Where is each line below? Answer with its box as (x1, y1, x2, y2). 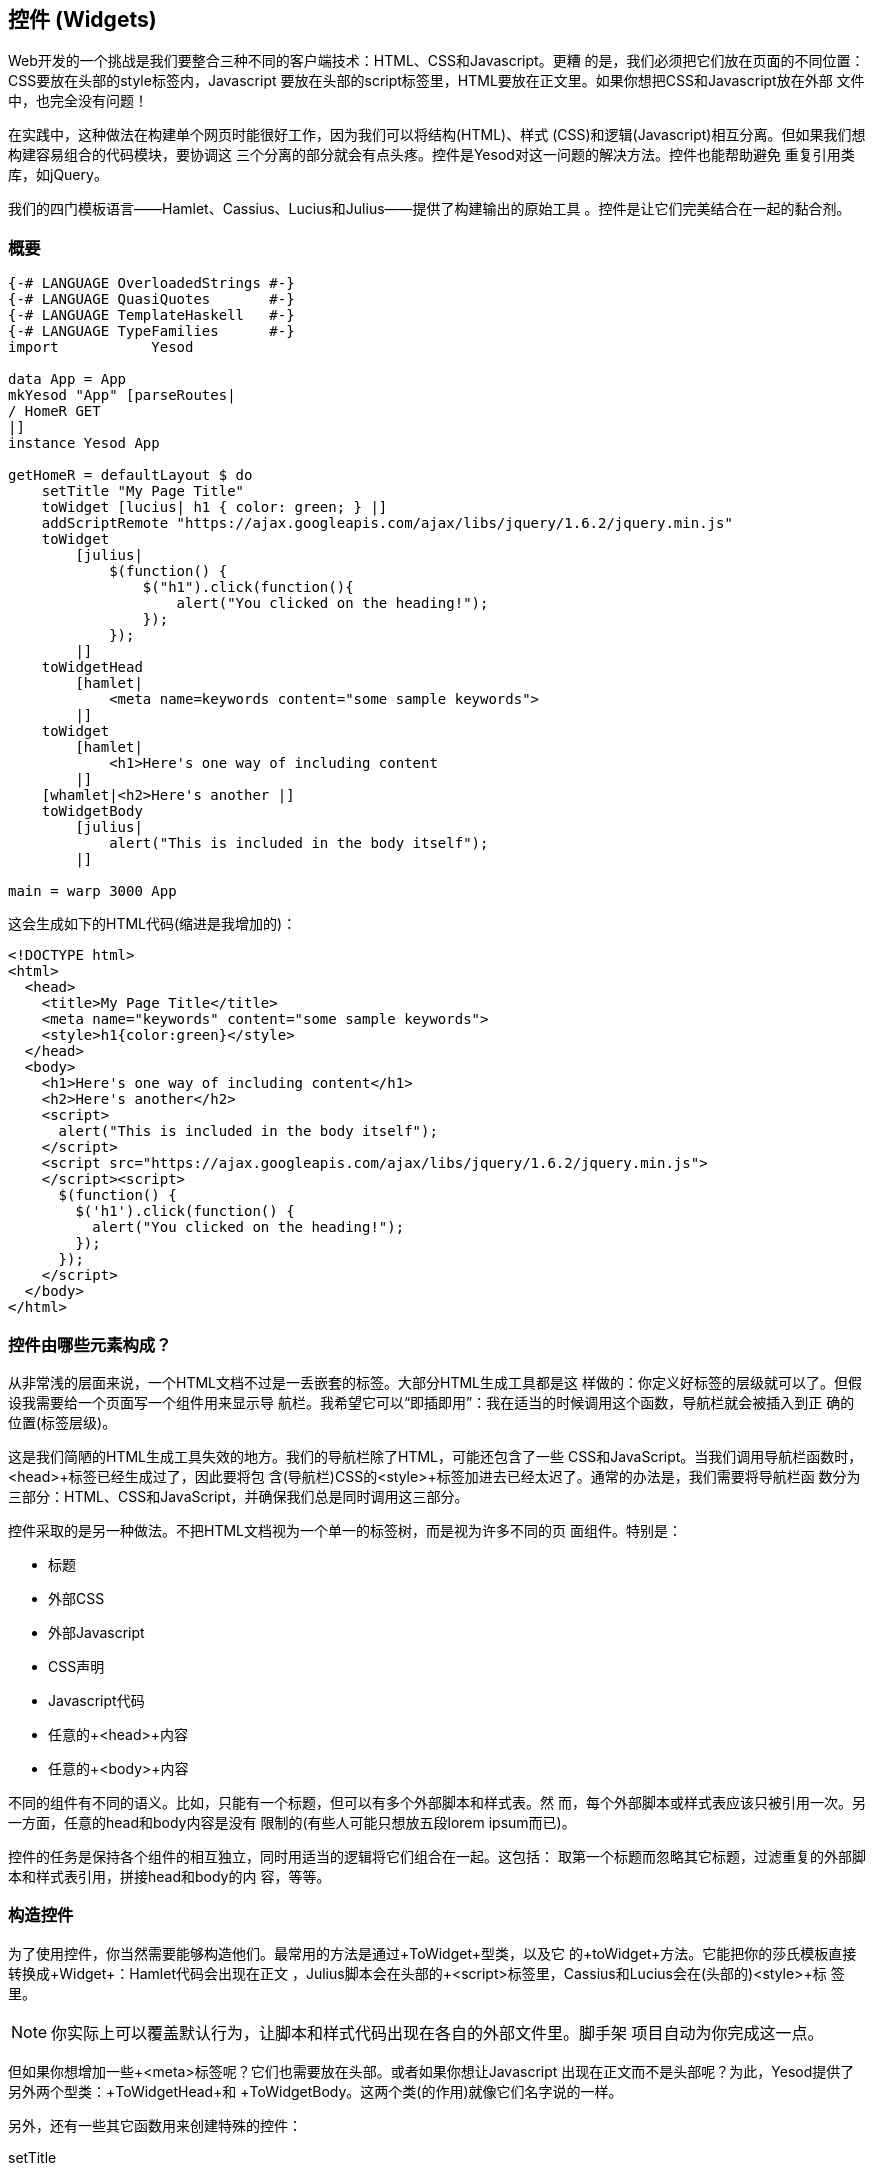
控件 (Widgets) (8, 7, 157, 32)
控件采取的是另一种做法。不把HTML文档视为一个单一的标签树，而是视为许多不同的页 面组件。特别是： (8, 1521, 682, 1539)
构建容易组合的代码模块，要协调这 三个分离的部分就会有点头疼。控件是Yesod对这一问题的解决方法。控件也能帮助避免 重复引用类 (8, 146, 855, 164)
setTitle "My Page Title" (41, 483, 245, 500)
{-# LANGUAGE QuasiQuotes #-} (8, 291, 295, 308)
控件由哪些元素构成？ (8, 1334, 172, 1355)
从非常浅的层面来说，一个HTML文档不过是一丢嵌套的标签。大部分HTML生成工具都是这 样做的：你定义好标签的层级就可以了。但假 (8, 1373, 862, 1391)
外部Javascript (48, 1623, 145, 1641)
